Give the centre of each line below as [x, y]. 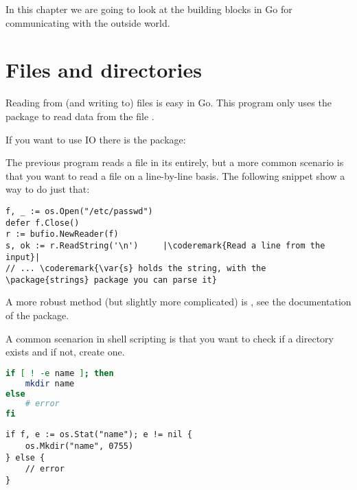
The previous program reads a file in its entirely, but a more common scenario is [175, 162]
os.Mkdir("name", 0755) [79, 446]
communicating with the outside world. [88, 22]
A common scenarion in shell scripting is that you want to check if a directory [170, 338]
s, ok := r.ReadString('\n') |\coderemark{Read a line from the [165, 245]
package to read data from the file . [80, 116]
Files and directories [104, 70]
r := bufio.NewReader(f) [62, 234]
